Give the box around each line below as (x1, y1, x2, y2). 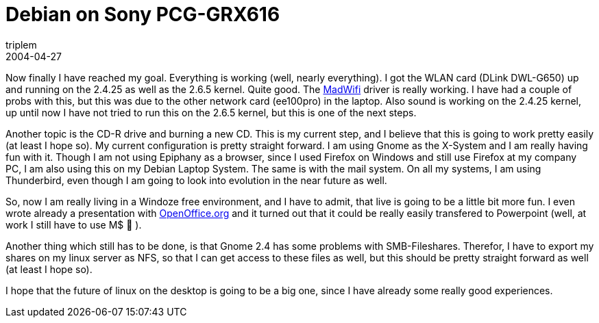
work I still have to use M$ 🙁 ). (5, 218, 142, 231)
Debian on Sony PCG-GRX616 (5, 3, 280, 26)
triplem (5, 38, 37, 51)
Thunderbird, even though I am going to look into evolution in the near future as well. (5, 174, 387, 186)
